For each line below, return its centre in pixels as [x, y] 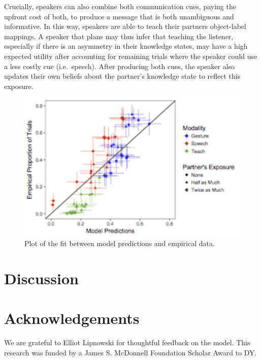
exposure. [19, 86]
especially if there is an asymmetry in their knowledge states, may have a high [126, 46]
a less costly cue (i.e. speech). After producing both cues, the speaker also [120, 66]
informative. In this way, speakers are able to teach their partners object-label [125, 26]
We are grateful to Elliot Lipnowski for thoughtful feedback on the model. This [127, 342]
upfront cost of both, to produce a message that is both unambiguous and [119, 16]
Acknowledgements [72, 318]
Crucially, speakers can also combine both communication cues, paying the [120, 6]
